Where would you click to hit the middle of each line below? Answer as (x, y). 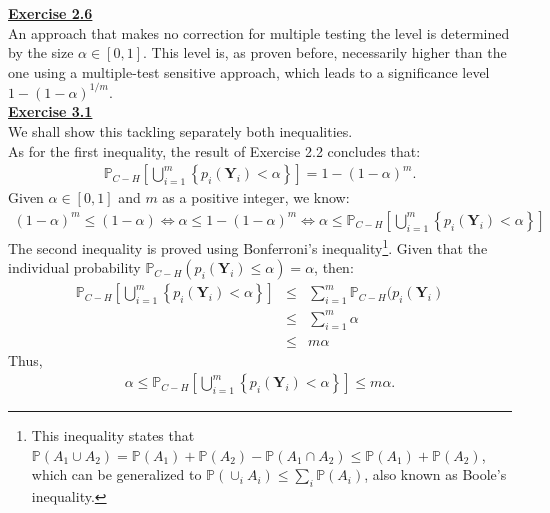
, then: (334, 267)
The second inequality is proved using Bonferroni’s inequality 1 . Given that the (248, 246)
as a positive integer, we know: (256, 197)
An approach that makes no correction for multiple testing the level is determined (259, 32)
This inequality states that (113, 435)
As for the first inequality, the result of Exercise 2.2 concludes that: (214, 150)
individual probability (74, 267)
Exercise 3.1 (50, 111)
